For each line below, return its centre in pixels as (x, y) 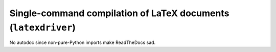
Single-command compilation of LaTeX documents (119, 13)
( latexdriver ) (43, 27)
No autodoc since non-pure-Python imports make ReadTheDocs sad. (83, 42)
